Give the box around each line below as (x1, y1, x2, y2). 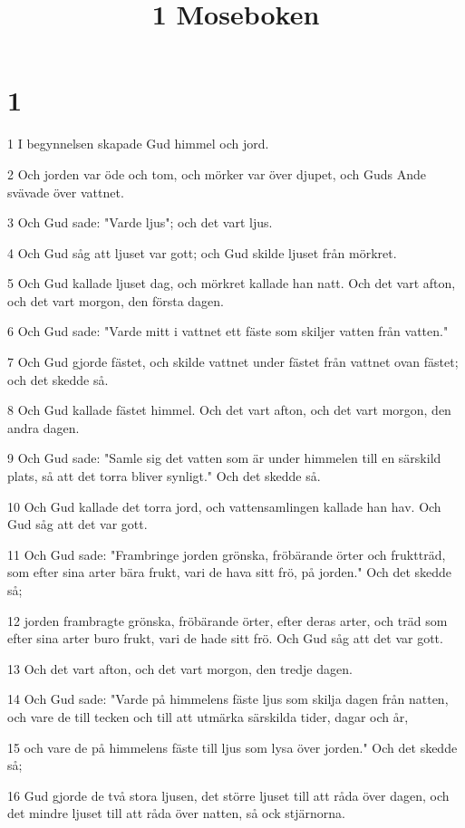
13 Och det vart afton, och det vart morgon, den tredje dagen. (7, 659, 353, 678)
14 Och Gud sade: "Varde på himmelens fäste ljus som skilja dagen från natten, (7, 689, 449, 708)
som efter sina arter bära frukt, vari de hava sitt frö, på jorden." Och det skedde (7, 563, 452, 582)
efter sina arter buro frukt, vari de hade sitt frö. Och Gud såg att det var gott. (7, 629, 443, 648)
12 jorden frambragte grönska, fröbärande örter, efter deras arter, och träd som (7, 611, 448, 630)
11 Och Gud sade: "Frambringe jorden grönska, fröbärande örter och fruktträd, (7, 544, 446, 563)
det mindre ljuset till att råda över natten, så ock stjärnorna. (7, 804, 346, 823)
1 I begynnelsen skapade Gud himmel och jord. (7, 134, 269, 153)
